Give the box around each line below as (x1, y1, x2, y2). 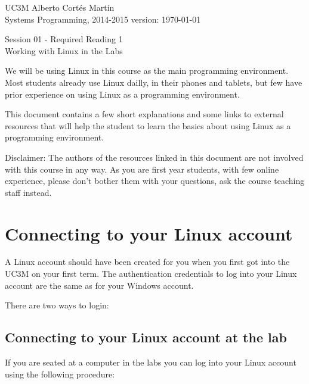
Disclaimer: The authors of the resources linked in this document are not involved (5, 151, 304, 163)
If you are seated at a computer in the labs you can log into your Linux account (5, 356, 296, 369)
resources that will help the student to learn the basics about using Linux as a (5, 119, 291, 132)
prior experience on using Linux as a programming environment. (5, 88, 240, 100)
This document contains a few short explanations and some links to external (5, 108, 284, 120)
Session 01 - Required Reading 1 (5, 33, 123, 45)
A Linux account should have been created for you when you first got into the (5, 255, 290, 268)
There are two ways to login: (5, 299, 109, 311)
